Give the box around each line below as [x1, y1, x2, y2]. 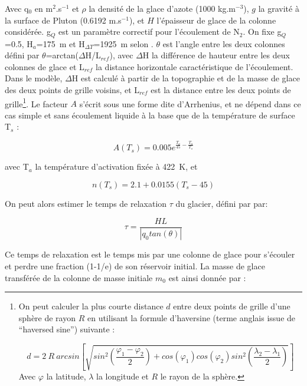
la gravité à [258, 2, 299, 14]
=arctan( [45, 49, 79, 61]
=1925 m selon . [93, 37, 153, 50]
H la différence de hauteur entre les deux [142, 49, 290, 61]
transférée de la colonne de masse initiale [5, 271, 153, 283]
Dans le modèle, [5, 72, 63, 84]
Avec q [5, 2, 29, 14]
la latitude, [46, 369, 86, 382]
